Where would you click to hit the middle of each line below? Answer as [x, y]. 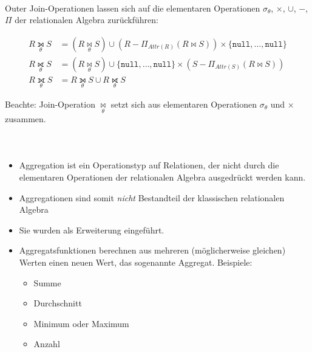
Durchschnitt [58, 303]
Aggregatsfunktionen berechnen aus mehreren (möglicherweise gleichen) [152, 250]
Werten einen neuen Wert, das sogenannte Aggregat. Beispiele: [136, 262]
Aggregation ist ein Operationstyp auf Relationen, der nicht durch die [149, 165]
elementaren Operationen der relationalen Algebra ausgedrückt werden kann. [162, 177]
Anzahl [47, 344]
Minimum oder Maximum [81, 323]
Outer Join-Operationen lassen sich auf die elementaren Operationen [133, 8]
